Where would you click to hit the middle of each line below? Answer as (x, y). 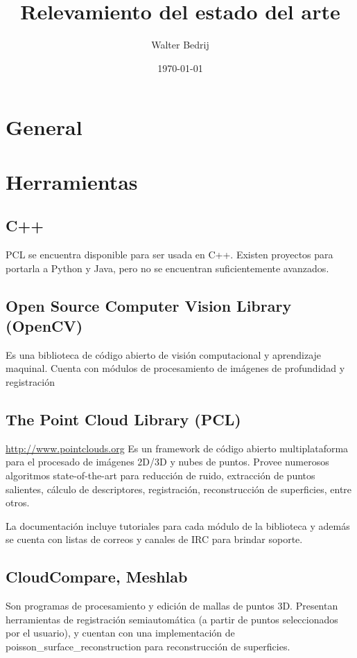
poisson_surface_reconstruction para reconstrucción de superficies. (148, 646)
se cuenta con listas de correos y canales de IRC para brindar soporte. (154, 539)
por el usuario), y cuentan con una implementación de (120, 633)
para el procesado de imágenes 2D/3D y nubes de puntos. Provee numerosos (167, 462)
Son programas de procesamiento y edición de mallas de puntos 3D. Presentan (172, 606)
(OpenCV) (44, 326)
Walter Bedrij (180, 45)
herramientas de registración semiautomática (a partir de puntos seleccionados (172, 619)
